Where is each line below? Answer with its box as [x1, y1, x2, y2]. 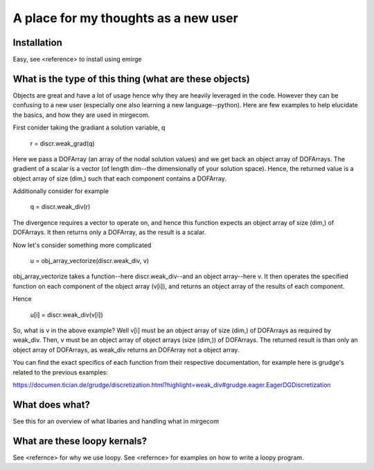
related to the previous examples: [12, 368, 109, 377]
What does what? [12, 399, 90, 410]
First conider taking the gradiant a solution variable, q [12, 123, 166, 132]
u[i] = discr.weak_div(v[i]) [30, 310, 103, 318]
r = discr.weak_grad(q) [30, 139, 95, 147]
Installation [12, 37, 62, 48]
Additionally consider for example [12, 187, 109, 195]
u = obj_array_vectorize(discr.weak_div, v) [30, 257, 149, 265]
